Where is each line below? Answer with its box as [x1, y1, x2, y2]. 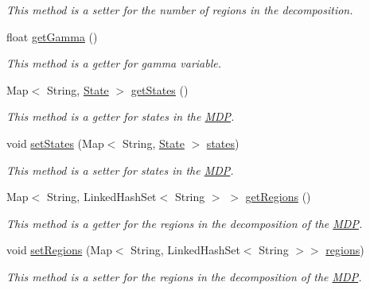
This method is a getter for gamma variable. [6, 55, 222, 72]
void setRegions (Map [6, 242, 112, 258]
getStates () [130, 81, 189, 98]
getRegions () [245, 188, 311, 205]
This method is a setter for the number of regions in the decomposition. [6, 2, 353, 17]
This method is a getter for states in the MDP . [6, 108, 235, 125]
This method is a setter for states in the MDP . [6, 161, 234, 178]
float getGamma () [6, 28, 98, 44]
